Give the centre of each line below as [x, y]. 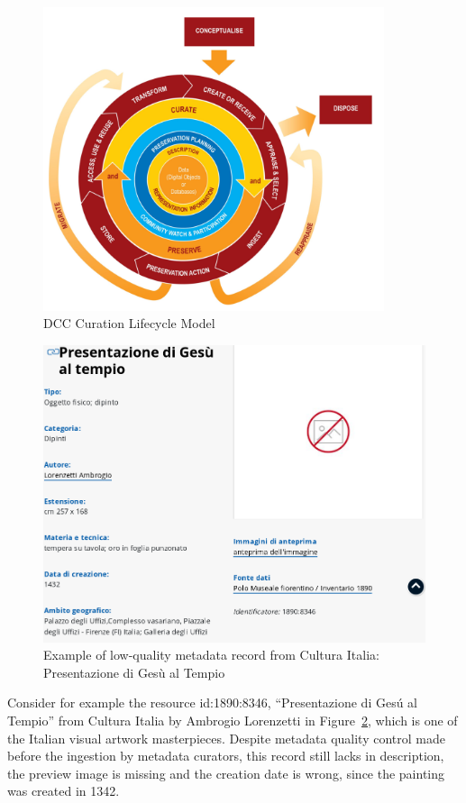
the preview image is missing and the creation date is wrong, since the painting [226, 773]
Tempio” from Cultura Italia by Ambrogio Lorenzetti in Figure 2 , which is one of [233, 720]
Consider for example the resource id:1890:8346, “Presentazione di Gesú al [212, 703]
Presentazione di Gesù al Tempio [134, 672]
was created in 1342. [64, 791]
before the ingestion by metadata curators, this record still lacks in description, [226, 756]
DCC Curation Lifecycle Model [129, 323]
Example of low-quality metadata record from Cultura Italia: [211, 655]
